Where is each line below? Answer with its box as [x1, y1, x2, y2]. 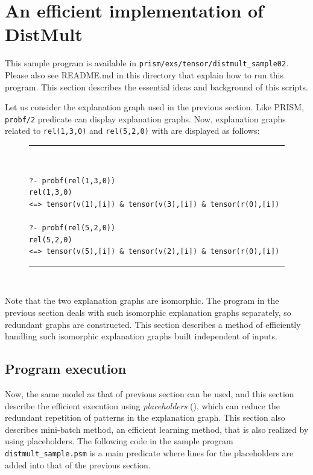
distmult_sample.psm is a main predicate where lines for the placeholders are [5, 446, 294, 459]
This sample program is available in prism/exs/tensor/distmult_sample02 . [5, 57, 289, 69]
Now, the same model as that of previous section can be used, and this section [5, 387, 294, 400]
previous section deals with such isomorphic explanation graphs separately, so [5, 306, 291, 318]
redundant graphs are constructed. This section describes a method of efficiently [5, 318, 301, 330]
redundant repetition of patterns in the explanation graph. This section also [5, 411, 285, 424]
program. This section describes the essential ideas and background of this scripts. [5, 80, 309, 93]
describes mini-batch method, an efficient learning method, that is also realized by [5, 423, 309, 435]
